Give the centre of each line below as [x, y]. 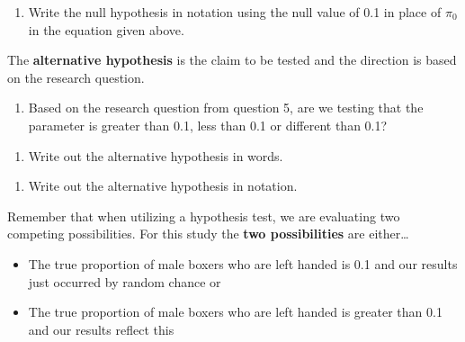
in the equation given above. [106, 29]
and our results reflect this [101, 329]
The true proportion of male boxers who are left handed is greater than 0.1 [235, 312]
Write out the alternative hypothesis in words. [156, 155]
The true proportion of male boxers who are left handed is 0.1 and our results [243, 263]
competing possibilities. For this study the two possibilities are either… [208, 234]
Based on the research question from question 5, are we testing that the [226, 108]
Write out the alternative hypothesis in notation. [163, 186]
